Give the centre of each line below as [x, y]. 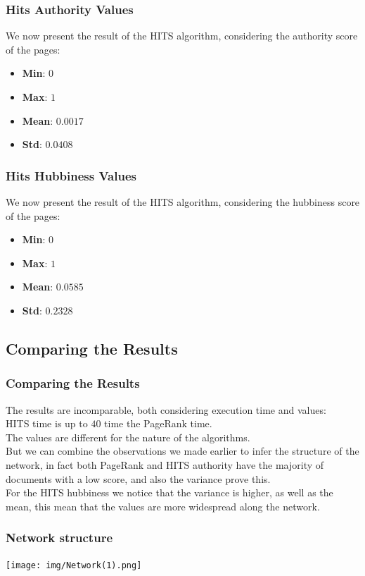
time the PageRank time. [158, 423]
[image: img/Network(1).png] [74, 565]
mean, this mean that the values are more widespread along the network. [163, 506]
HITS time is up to [47, 423]
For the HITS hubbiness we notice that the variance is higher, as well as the [169, 492]
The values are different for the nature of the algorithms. [128, 437]
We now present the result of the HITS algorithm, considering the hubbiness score [183, 202]
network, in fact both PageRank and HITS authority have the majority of [165, 464]
